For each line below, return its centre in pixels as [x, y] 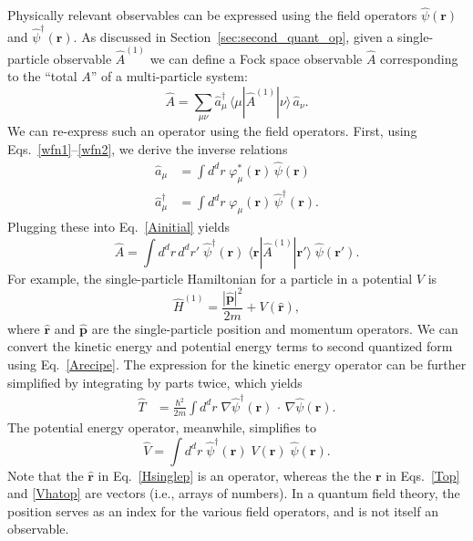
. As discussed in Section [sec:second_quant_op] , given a [233, 36]
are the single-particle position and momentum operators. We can [275, 328]
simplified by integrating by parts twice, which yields [155, 382]
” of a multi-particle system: [169, 76]
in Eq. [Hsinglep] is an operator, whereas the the [235, 475]
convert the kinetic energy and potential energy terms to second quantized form [230, 346]
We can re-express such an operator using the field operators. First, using [212, 131]
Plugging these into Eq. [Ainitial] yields [119, 227]
